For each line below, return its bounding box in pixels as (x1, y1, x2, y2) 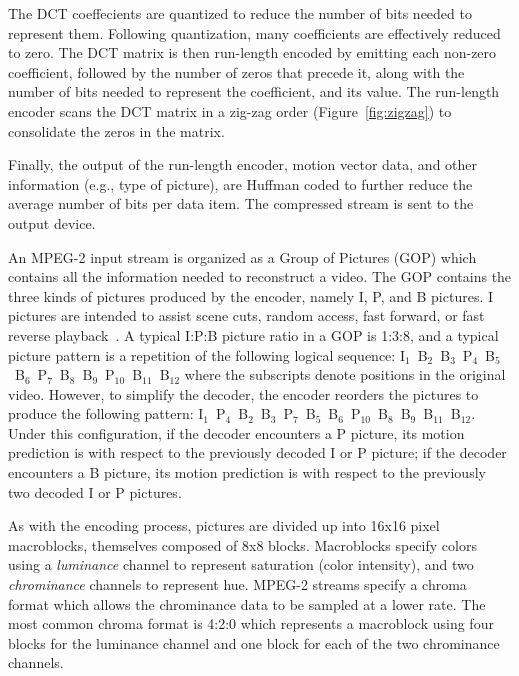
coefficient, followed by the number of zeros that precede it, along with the (8, 61, 465, 82)
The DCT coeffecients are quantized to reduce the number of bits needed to (8, 3, 472, 23)
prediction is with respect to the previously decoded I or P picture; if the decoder (8, 442, 507, 463)
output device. (8, 212, 96, 233)
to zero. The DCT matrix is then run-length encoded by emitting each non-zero (8, 42, 497, 63)
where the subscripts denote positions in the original (184, 364, 506, 385)
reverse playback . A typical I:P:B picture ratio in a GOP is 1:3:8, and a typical (8, 324, 499, 345)
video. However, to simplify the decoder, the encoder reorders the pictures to (8, 383, 479, 404)
